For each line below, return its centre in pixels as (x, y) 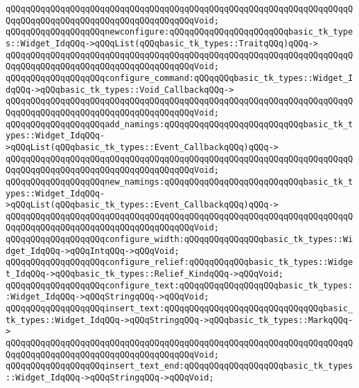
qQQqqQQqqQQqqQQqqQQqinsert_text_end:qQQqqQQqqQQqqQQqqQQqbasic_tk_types (179, 366)
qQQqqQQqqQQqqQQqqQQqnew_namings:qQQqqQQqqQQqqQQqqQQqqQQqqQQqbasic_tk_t (179, 182)
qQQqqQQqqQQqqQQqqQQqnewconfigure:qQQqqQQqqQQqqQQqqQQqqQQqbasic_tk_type (179, 32)
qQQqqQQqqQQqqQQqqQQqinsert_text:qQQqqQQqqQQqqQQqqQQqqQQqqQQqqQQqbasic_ (179, 309)
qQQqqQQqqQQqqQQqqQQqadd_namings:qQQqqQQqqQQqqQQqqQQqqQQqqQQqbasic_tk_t (179, 124)
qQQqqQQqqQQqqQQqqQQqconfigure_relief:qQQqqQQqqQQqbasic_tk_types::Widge (179, 262)
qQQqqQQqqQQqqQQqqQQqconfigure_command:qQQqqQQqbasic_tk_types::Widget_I (179, 78)
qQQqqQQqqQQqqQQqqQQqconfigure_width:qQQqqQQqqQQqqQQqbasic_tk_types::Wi (179, 240)
